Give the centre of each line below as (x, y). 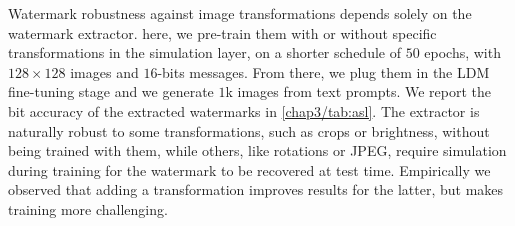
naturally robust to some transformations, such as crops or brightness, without (249, 130)
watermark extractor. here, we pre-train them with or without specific (222, 32)
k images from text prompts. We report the (358, 91)
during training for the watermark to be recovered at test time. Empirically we (249, 169)
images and (104, 71)
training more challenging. (88, 208)
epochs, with (462, 52)
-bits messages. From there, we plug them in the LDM (323, 71)
